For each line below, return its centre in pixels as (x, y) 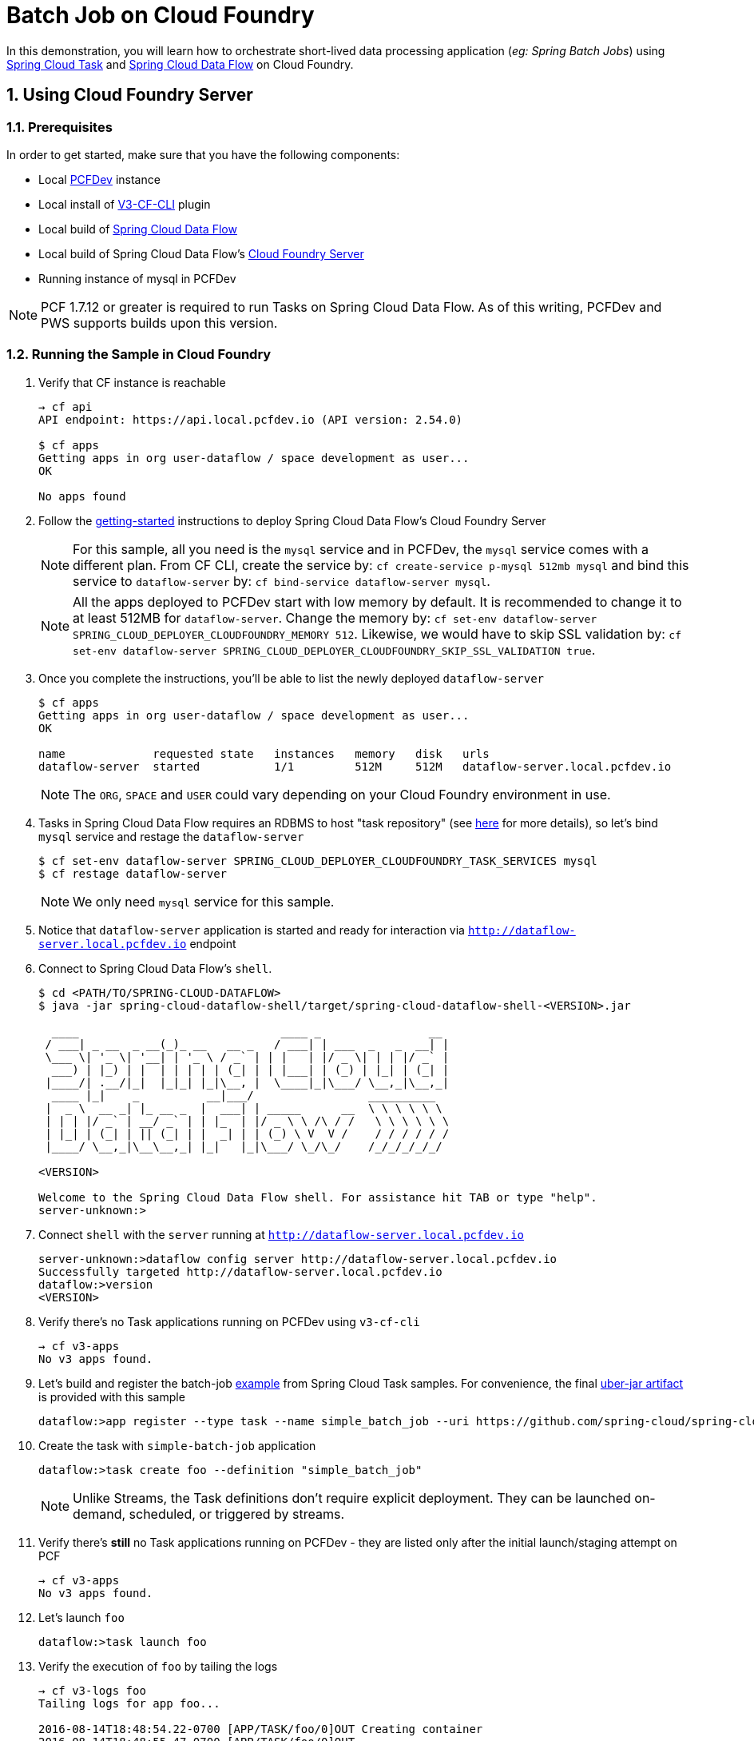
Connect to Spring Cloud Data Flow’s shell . (155, 968)
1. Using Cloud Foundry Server (130, 95)
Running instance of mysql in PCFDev (137, 278)
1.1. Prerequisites (60, 127)
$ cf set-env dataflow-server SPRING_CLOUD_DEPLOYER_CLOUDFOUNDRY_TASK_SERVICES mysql (318, 861)
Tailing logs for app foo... (129, 1703)
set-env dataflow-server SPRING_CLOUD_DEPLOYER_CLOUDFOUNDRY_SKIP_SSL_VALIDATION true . (334, 649)
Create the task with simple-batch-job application (177, 1445)
